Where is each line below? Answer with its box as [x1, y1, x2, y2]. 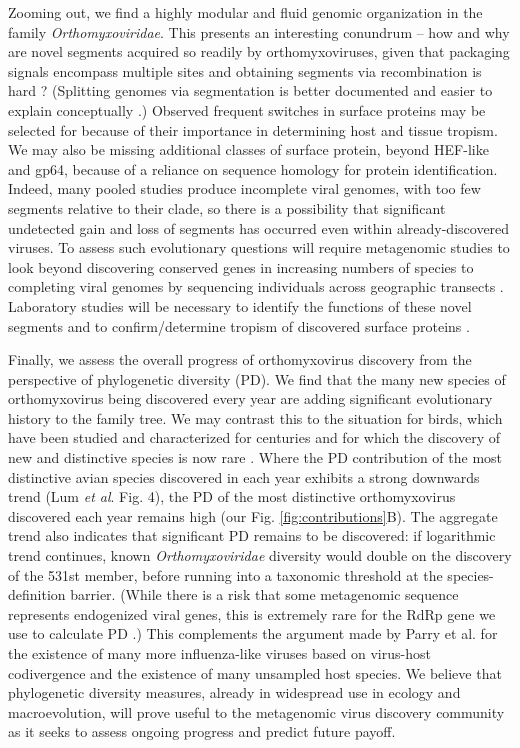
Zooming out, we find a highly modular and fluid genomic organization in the [8, 2, 483, 22]
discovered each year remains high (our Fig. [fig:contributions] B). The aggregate [8, 505, 498, 526]
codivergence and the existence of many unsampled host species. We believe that [8, 662, 502, 683]
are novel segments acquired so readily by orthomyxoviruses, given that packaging [8, 41, 510, 62]
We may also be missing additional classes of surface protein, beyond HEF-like [8, 139, 489, 160]
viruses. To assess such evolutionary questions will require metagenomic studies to [8, 237, 510, 258]
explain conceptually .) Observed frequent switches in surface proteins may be [8, 99, 486, 120]
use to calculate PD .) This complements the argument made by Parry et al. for [8, 623, 498, 644]
